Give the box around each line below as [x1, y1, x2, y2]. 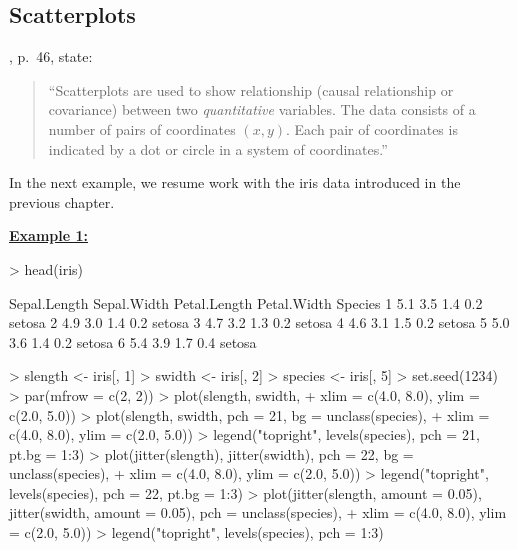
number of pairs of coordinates [48, 118, 236, 139]
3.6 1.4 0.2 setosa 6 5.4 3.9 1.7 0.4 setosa [9, 331, 257, 352]
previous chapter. [9, 191, 115, 212]
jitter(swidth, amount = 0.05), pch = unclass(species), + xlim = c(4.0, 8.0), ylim [9, 502, 507, 523]
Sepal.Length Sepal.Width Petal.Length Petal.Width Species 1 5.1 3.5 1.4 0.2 [9, 292, 483, 313]
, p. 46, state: [9, 46, 93, 67]
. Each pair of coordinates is [286, 118, 458, 139]
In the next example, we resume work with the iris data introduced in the [9, 172, 461, 193]
